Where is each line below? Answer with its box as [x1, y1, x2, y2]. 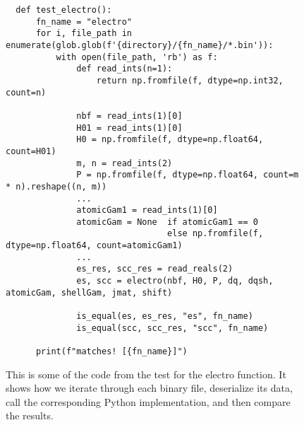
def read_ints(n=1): [76, 64, 173, 74]
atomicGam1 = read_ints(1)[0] [76, 205, 218, 216]
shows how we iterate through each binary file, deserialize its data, [6, 380, 293, 395]
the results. [6, 408, 54, 423]
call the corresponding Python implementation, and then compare [6, 394, 291, 409]
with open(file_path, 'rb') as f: [56, 52, 218, 62]
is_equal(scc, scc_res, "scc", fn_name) [76, 322, 269, 333]
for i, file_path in [35, 28, 132, 39]
